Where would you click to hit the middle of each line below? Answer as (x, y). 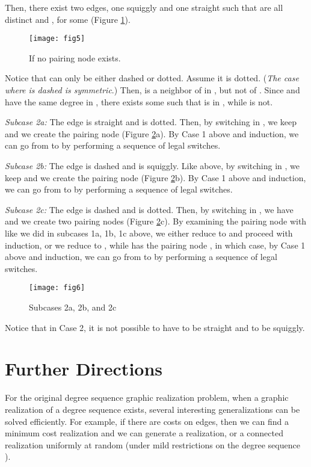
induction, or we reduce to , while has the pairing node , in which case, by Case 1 (155, 245)
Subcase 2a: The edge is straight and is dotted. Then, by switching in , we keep (151, 122)
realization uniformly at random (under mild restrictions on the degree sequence (152, 444)
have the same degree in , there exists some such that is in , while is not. (139, 101)
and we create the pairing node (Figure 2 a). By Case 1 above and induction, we (152, 133)
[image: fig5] (57, 39)
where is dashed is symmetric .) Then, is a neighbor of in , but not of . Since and (152, 90)
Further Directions (84, 369)
